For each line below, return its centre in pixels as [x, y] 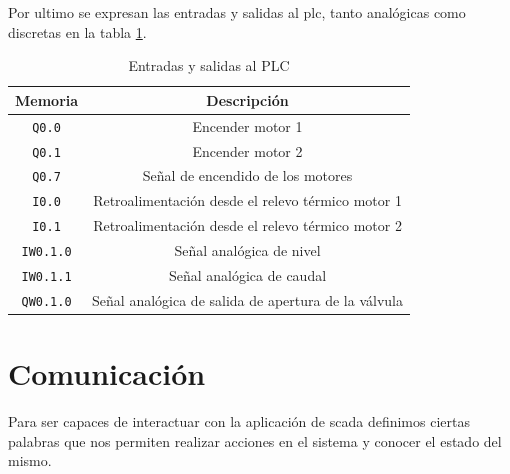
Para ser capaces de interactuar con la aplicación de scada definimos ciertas [239, 421]
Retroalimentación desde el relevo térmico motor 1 [247, 200]
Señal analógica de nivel [247, 250]
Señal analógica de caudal [247, 275]
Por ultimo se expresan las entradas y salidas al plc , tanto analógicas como [237, 12]
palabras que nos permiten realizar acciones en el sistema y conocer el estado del [255, 440]
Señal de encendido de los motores [247, 175]
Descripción [247, 99]
